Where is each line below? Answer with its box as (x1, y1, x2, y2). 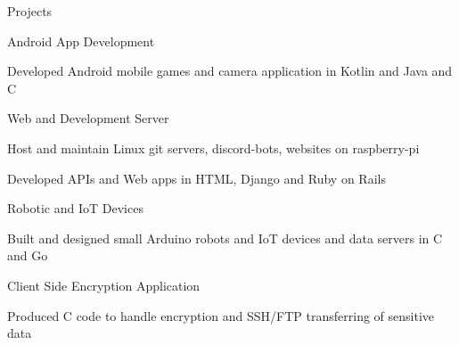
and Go (7, 246, 48, 265)
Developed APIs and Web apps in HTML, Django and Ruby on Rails (7, 168, 386, 187)
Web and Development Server (7, 109, 169, 127)
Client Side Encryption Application (7, 275, 201, 294)
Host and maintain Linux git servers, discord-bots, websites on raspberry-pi (7, 138, 420, 157)
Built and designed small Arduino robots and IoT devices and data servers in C (7, 228, 443, 247)
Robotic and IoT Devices (7, 199, 143, 218)
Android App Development (7, 31, 155, 50)
